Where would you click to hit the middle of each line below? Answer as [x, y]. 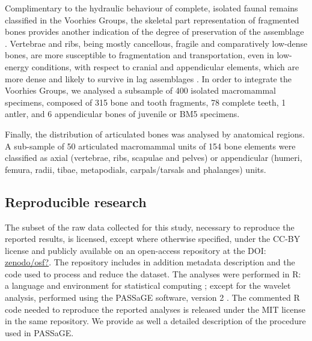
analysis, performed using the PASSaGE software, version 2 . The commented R [152, 297]
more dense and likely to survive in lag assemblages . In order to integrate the [148, 78]
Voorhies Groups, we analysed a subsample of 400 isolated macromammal [140, 90]
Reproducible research [76, 201]
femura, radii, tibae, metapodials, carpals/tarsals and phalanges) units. [136, 169]
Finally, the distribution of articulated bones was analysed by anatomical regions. [155, 134]
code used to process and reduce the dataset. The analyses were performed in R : [153, 273]
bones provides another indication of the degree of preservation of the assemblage [154, 32]
